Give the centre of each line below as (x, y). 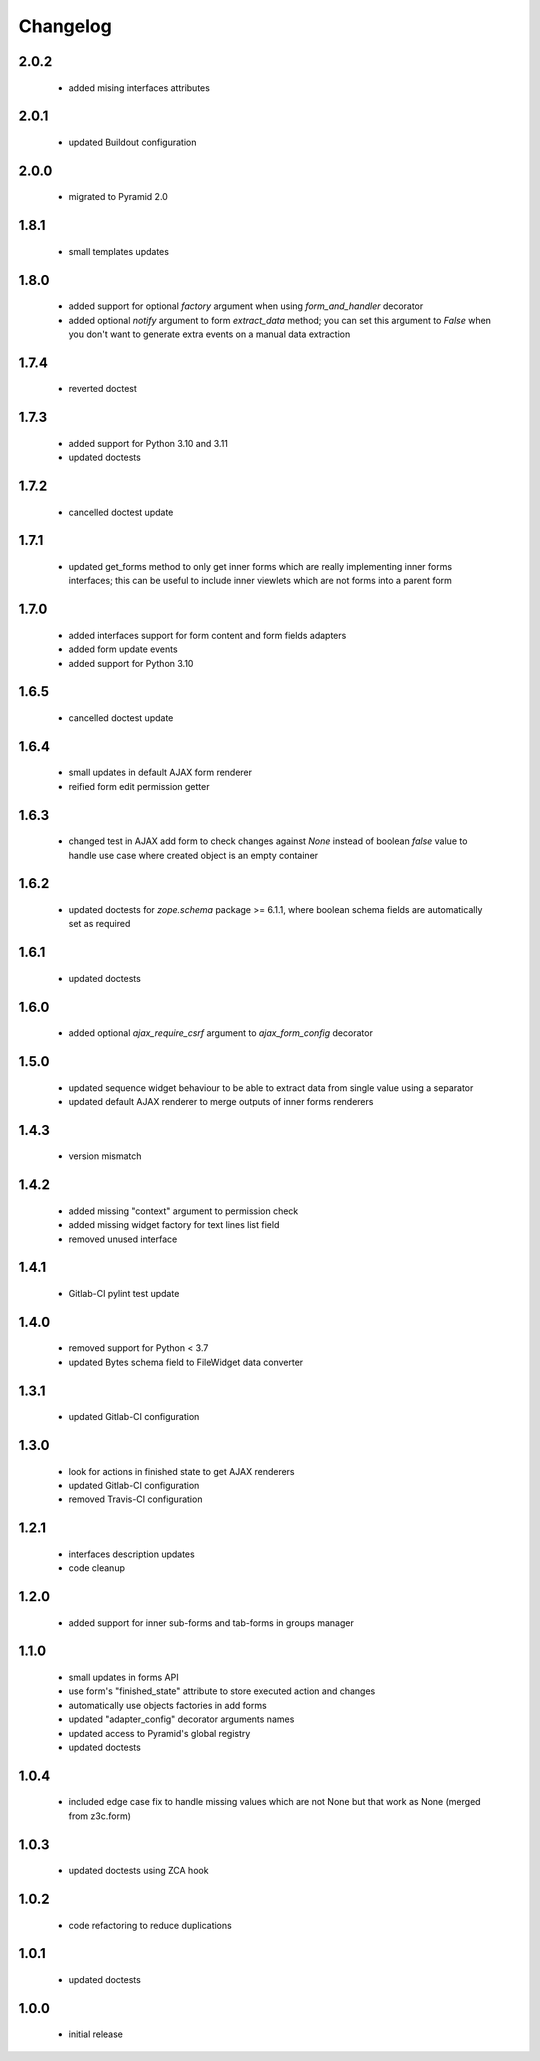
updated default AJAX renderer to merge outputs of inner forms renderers (221, 1101)
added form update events (123, 649)
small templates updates (119, 251)
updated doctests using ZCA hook (138, 1871)
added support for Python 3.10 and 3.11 (148, 443)
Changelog (65, 26)
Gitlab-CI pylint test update (124, 1293)
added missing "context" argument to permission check (183, 1211)
